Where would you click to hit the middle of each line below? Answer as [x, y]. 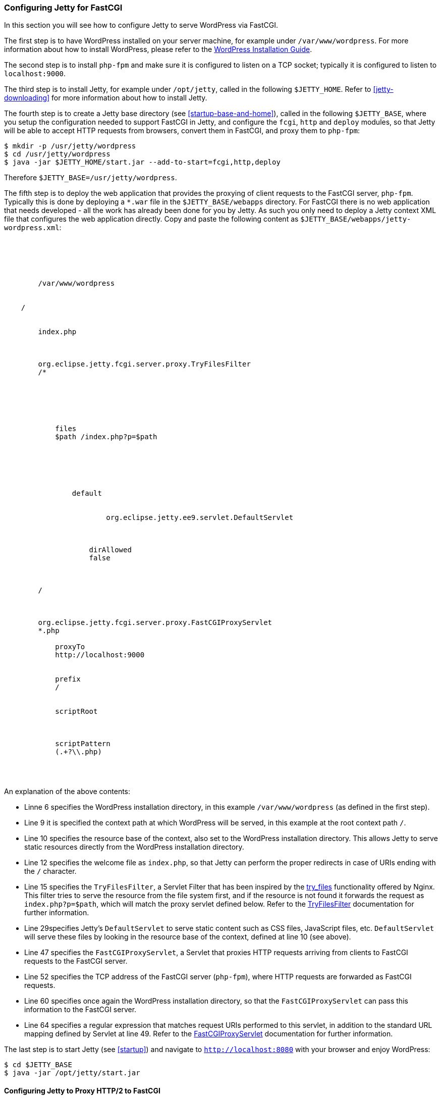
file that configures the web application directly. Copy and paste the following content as [151, 219]
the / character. [50, 871]
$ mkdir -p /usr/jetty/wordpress [70, 146]
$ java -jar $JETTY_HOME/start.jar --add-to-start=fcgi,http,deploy [142, 162]
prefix [68, 679]
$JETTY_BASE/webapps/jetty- [356, 219]
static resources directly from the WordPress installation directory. [134, 847]
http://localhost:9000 [100, 655]
